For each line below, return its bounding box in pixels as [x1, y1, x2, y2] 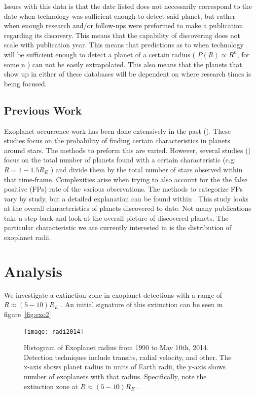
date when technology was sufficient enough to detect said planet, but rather [4, 10, 236, 21]
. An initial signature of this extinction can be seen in [61, 299, 223, 310]
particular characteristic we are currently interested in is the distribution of [4, 222, 232, 233]
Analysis [4, 261, 63, 281]
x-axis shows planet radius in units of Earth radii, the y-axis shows [24, 361, 226, 372]
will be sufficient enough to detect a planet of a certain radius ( [4, 49, 195, 59]
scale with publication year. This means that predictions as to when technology [4, 39, 244, 50]
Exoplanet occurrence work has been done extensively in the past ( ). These [4, 125, 231, 136]
